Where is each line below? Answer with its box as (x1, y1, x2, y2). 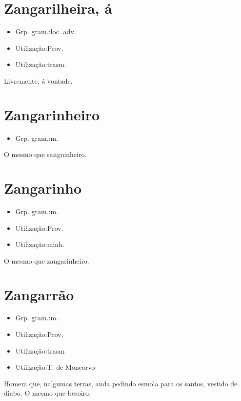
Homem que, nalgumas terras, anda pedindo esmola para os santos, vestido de (4, 378, 238, 388)
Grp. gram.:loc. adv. (15, 26, 76, 37)
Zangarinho (4, 178, 82, 198)
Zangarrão (4, 284, 74, 304)
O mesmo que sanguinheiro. (4, 149, 87, 159)
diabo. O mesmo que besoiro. (4, 388, 91, 398)
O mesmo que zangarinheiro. (4, 255, 89, 266)
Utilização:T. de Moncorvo (15, 362, 95, 372)
